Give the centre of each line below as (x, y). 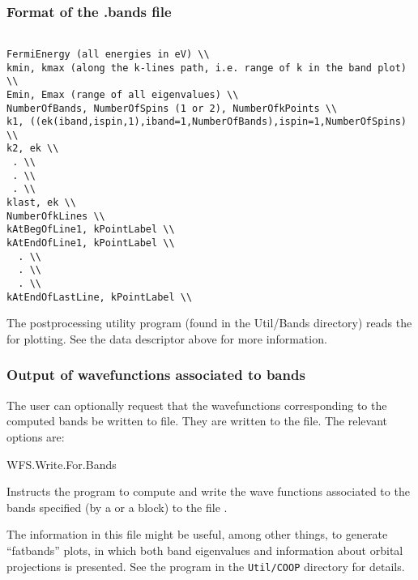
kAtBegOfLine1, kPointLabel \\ (91, 230)
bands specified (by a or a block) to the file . (117, 507)
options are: (36, 436)
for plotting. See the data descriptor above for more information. (167, 338)
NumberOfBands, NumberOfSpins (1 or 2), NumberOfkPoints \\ (172, 108)
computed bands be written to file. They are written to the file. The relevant (197, 421)
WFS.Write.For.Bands (62, 464)
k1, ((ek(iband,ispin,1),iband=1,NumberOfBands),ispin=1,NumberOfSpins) (207, 122)
